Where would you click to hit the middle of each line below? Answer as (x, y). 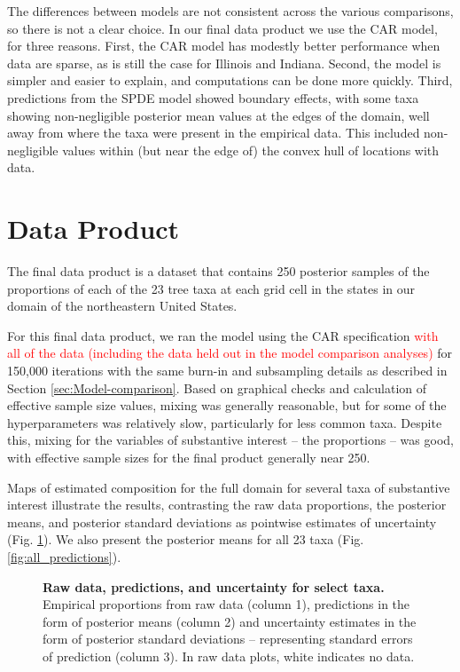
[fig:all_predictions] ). (64, 556)
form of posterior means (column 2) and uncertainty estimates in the (230, 621)
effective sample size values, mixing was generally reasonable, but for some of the (227, 405)
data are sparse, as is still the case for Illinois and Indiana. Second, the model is (224, 63)
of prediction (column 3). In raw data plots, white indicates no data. (229, 656)
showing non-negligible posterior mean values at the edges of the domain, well (218, 115)
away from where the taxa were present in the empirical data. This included (214, 133)
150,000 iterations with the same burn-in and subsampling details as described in (227, 371)
